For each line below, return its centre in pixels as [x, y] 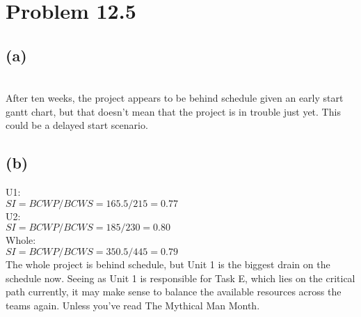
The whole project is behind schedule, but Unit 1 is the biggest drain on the [168, 264]
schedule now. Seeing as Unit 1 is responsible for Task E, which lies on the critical [180, 278]
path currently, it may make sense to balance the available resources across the [174, 292]
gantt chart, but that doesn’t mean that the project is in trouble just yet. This [173, 111]
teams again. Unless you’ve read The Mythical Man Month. [133, 305]
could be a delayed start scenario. [77, 125]
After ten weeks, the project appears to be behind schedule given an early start [175, 98]
